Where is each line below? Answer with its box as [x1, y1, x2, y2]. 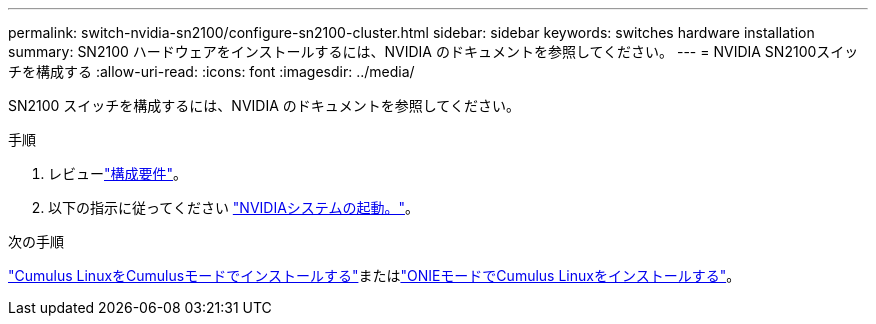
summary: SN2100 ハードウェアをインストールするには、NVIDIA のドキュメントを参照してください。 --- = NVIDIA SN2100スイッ [8, 43, 859, 60]
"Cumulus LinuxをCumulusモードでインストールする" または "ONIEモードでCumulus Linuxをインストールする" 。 [8, 267, 741, 284]
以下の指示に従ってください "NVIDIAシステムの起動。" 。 [48, 199, 419, 216]
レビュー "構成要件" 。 [48, 165, 188, 182]
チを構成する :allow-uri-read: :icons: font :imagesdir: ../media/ [8, 63, 415, 80]
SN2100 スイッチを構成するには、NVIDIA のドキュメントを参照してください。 [8, 97, 520, 114]
